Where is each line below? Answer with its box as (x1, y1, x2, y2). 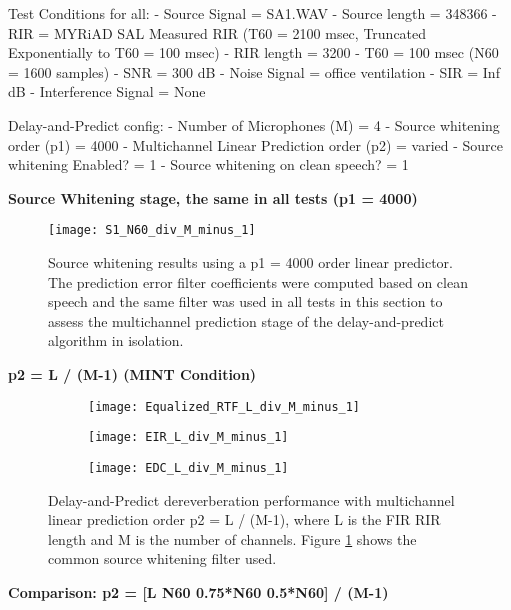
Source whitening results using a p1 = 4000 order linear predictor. (48, 252, 453, 272)
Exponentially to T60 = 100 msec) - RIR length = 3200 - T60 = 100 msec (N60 (8, 42, 499, 63)
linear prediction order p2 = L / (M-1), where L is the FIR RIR (48, 509, 441, 530)
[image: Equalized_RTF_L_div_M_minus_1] (88, 399, 361, 414)
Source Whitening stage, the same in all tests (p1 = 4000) (8, 187, 418, 208)
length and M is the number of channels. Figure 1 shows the (48, 528, 417, 549)
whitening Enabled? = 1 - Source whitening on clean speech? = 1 (8, 154, 409, 175)
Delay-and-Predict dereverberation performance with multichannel (48, 489, 455, 510)
